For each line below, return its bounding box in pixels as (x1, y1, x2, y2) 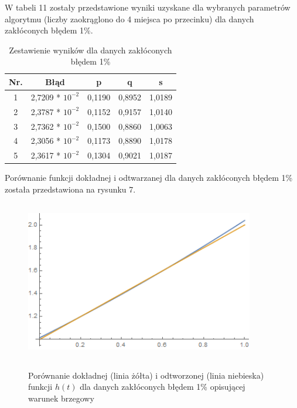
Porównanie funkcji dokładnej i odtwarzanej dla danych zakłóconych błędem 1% (5, 171, 293, 184)
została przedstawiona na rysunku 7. (5, 183, 136, 195)
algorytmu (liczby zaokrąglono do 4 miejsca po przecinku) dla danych (5, 12, 254, 25)
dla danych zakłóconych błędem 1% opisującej (80, 380, 245, 393)
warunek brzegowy (28, 392, 94, 404)
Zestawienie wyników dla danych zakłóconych (9, 43, 172, 56)
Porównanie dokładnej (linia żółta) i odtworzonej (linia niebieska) (28, 369, 264, 381)
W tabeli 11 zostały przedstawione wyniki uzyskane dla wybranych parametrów (5, 1, 291, 13)
